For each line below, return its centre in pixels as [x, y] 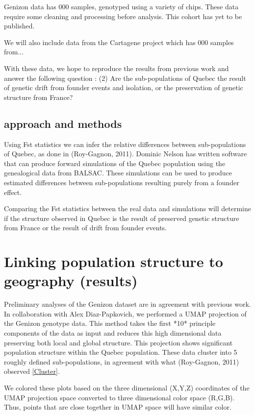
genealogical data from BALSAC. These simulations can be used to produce [118, 173]
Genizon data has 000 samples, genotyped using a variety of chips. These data [121, 6]
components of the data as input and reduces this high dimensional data [113, 332]
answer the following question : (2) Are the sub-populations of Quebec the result [125, 78]
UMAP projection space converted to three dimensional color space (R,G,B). [119, 397]
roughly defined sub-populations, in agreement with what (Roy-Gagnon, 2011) [122, 361]
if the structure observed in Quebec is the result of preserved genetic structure [122, 218]
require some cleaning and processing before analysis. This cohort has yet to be [123, 16]
